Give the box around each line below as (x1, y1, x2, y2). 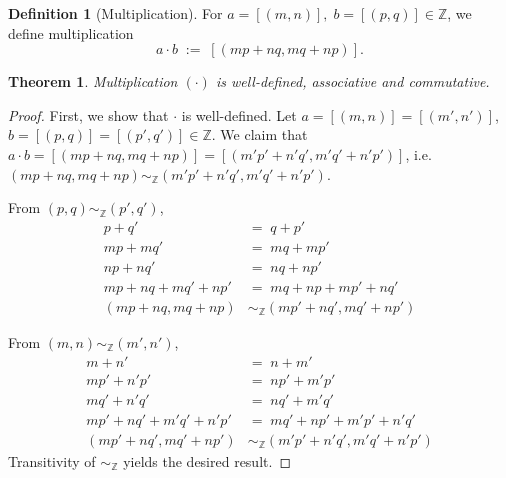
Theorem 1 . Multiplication (8, 71, 178, 92)
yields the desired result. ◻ (123, 450, 292, 471)
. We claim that (211, 124, 308, 145)
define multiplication (8, 22, 134, 43)
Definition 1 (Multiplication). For (8, 3, 223, 23)
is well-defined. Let (181, 104, 297, 125)
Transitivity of (8, 450, 96, 471)
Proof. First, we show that (8, 104, 169, 125)
